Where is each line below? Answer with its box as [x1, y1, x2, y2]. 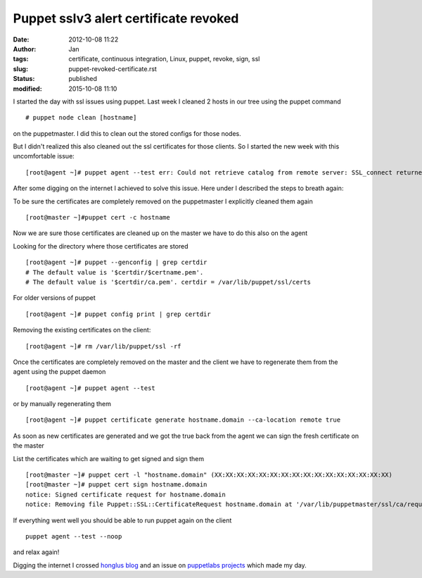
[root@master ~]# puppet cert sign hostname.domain [25, 481, 207, 489]
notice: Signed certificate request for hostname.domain [25, 490, 226, 498]
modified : [13, 84, 42, 93]
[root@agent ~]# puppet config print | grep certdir [25, 310, 211, 318]
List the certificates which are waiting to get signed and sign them [13, 454, 204, 463]
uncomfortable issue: [13, 152, 75, 161]
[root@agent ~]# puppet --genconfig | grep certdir [25, 258, 207, 267]
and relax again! [13, 548, 60, 556]
